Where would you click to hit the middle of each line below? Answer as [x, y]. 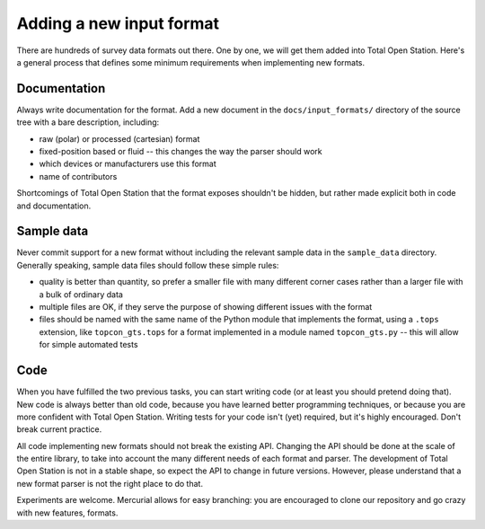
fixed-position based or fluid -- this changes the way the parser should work [181, 152]
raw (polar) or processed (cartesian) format [119, 138]
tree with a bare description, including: [88, 122]
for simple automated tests [88, 345]
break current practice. [59, 429]
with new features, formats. [67, 513]
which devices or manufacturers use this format [128, 164]
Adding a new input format [118, 23]
